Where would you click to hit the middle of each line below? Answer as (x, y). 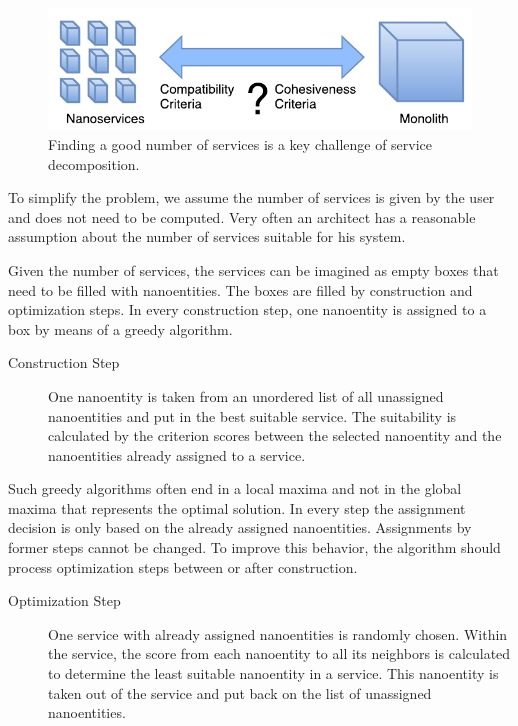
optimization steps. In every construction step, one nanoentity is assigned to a (247, 309)
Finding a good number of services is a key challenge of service (240, 143)
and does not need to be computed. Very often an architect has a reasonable (242, 216)
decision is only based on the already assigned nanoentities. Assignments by (240, 527)
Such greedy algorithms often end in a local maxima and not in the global (235, 488)
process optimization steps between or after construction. (183, 566)
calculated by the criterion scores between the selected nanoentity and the (275, 435)
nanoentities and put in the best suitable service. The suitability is (252, 415)
